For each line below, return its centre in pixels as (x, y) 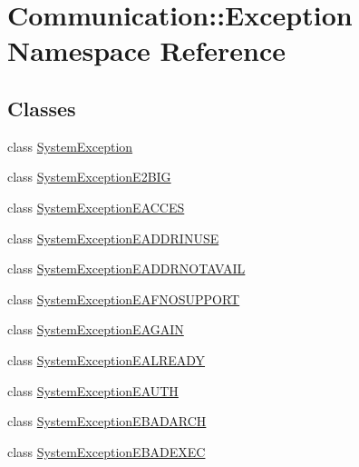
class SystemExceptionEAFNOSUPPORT (124, 298)
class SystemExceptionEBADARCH (107, 421)
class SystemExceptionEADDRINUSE (113, 238)
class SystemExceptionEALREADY (107, 359)
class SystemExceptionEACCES (96, 207)
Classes (42, 108)
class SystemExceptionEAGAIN (96, 329)
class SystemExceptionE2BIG (89, 177)
